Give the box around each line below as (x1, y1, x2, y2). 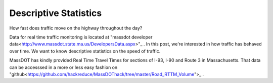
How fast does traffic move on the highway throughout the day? (9, 25, 143, 31)
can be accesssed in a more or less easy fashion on (9, 64, 118, 70)
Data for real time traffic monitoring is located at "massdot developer (9, 34, 153, 40)
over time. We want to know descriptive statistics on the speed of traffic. (9, 48, 161, 54)
